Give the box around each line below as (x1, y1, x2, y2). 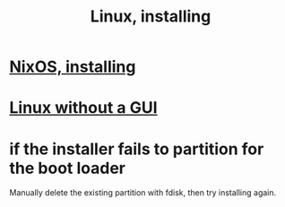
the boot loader (9, 158, 125, 178)
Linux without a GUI (9, 98, 159, 118)
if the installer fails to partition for (9, 139, 264, 159)
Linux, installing (90, 6, 212, 27)
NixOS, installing (9, 56, 136, 77)
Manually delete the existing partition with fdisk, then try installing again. (9, 187, 277, 198)
